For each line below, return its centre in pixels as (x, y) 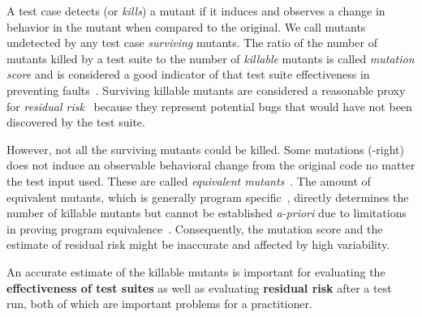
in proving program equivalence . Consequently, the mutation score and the (195, 228)
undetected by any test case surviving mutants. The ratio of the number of (192, 43)
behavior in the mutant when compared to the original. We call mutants (186, 26)
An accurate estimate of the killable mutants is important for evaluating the (196, 271)
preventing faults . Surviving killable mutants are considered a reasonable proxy (206, 90)
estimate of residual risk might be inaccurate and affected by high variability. (198, 244)
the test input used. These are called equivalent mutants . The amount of (189, 180)
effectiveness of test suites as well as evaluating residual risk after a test (199, 287)
